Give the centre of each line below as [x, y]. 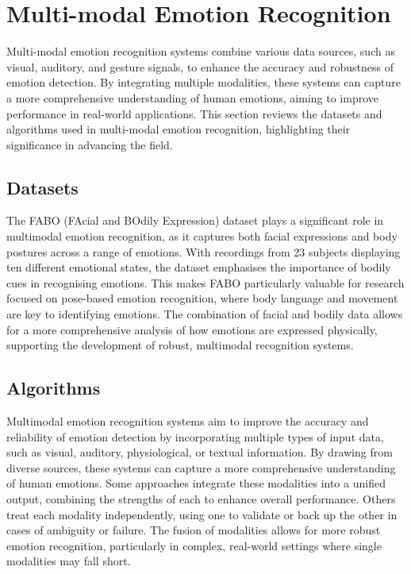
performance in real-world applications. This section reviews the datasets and [194, 113]
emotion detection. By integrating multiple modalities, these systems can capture [204, 82]
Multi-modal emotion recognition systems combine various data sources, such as [201, 51]
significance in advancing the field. [90, 144]
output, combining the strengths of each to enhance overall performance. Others [201, 499]
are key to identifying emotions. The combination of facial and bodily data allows [205, 314]
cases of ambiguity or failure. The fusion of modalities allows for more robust [194, 530]
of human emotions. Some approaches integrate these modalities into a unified [196, 483]
